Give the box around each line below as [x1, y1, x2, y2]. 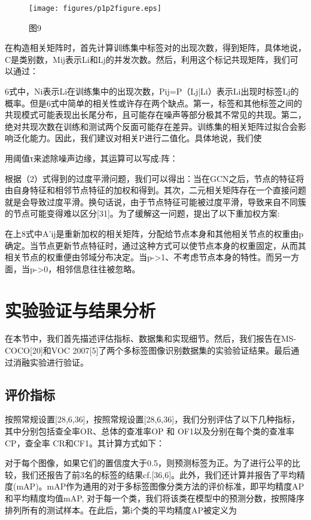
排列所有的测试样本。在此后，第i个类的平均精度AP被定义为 [5, 503, 237, 516]
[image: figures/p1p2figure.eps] [29, 4, 161, 13]
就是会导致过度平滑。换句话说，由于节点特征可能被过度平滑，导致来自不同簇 [5, 195, 306, 208]
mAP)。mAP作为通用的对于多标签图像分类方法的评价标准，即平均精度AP [16, 480, 304, 492]
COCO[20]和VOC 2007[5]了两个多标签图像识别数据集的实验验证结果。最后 [5, 344, 291, 357]
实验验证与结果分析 [5, 297, 156, 322]
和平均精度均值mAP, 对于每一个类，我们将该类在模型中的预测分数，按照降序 [5, 492, 305, 504]
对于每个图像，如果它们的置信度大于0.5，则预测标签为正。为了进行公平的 [5, 457, 292, 469]
